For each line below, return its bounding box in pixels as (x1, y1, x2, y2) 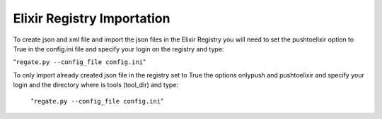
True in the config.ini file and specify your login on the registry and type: (13, 44, 224, 53)
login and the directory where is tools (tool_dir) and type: (13, 81, 179, 89)
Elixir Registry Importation (13, 11, 170, 26)
